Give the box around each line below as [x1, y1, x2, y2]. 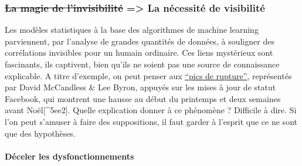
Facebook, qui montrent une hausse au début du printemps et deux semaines [5, 92, 281, 104]
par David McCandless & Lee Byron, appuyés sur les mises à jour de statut [5, 81, 276, 93]
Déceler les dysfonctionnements [5, 150, 134, 162]
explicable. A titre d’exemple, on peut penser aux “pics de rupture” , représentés [5, 69, 292, 82]
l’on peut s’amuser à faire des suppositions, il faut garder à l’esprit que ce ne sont [5, 115, 297, 127]
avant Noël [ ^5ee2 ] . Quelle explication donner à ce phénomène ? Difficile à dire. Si [5, 104, 297, 116]
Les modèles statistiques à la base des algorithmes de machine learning [5, 23, 259, 36]
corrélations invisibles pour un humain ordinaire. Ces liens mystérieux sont [5, 46, 273, 59]
